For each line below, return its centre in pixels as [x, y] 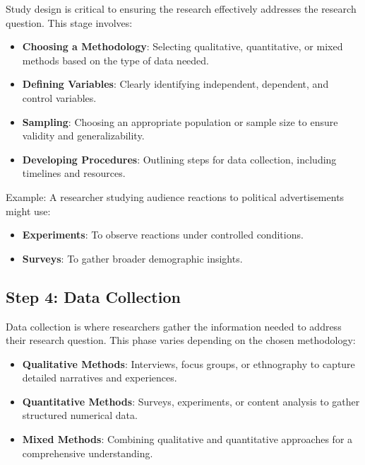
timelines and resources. [74, 173]
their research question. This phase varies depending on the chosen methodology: [181, 340]
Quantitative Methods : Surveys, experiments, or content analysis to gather [191, 401]
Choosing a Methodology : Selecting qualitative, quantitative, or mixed [182, 46]
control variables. [59, 97]
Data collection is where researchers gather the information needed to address [174, 326]
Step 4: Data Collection [93, 296]
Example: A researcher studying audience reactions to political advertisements [175, 196]
